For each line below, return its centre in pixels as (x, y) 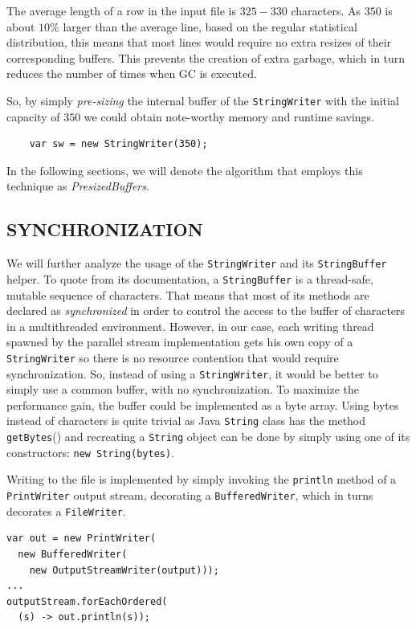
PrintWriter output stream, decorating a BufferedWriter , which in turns (190, 495)
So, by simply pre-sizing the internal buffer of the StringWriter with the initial (203, 100)
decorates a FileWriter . (66, 511)
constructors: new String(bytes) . (91, 452)
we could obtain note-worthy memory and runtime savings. (229, 116)
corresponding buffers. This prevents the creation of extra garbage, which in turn (206, 57)
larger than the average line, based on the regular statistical (210, 26)
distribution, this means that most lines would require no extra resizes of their (199, 42)
